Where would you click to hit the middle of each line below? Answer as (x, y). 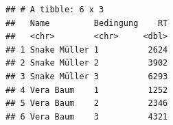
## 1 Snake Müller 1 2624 (87, 50)
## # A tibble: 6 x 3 (55, 10)
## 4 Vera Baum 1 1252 (87, 90)
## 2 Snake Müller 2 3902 (87, 63)
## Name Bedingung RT (87, 23)
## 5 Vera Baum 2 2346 (87, 103)
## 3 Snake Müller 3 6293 (87, 76)
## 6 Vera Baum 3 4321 (87, 116)
